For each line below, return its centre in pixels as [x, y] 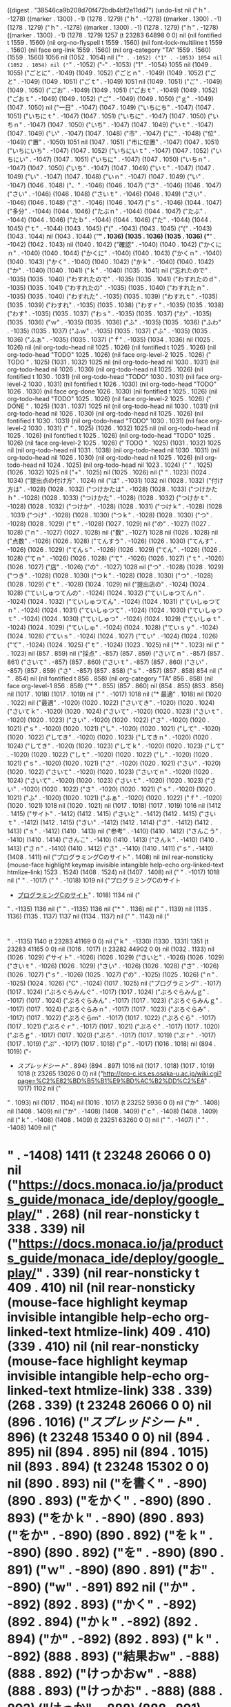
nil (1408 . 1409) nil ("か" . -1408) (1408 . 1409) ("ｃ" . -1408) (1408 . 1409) [113, 1111]
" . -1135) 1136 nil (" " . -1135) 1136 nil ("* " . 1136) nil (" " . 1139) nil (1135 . [109, 909]
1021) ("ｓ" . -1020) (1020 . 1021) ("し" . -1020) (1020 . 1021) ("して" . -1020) [114, 729]
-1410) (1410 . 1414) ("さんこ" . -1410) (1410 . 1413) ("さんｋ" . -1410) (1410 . [112, 840]
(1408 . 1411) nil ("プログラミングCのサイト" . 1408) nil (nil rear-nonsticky [110, 857]
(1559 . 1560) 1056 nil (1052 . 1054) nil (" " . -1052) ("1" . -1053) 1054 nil [115, 57]
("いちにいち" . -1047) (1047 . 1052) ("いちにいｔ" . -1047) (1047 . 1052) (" [111, 150]
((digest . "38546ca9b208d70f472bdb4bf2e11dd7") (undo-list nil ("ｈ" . [109, 10]
